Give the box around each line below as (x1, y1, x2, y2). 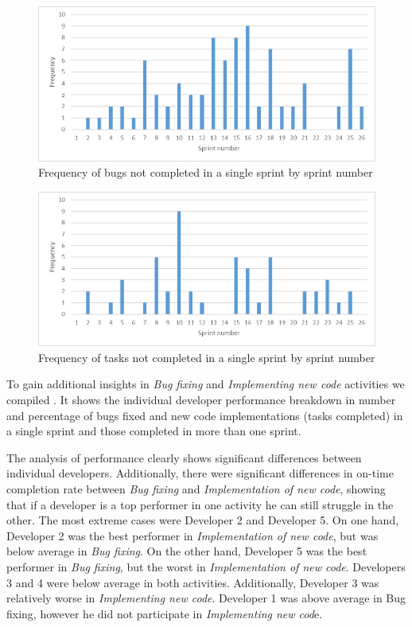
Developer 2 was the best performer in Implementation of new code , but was (6, 527, 379, 543)
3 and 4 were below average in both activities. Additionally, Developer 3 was (6, 574, 379, 590)
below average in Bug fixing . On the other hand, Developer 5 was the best (6, 543, 367, 559)
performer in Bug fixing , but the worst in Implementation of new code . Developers (6, 558, 406, 574)
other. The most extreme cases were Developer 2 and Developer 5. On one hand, (6, 512, 399, 528)
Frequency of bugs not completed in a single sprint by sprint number (38, 164, 373, 181)
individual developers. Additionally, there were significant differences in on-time (6, 465, 394, 481)
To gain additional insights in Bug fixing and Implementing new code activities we (6, 376, 405, 392)
